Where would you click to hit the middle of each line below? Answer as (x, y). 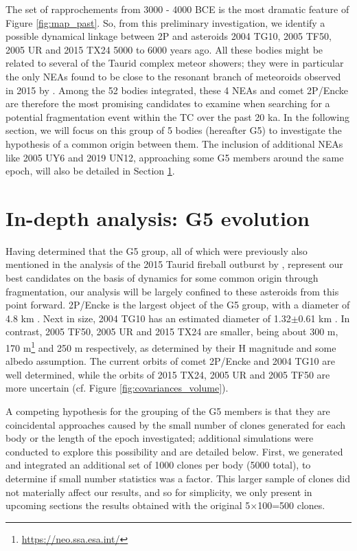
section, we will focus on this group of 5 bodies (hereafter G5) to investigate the (174, 130)
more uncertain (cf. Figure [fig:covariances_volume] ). (117, 388)
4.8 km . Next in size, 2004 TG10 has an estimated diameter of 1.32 (148, 318)
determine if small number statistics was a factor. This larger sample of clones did (178, 478)
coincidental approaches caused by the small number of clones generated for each (176, 424)
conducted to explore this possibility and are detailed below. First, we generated (174, 451)
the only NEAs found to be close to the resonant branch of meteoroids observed (173, 76)
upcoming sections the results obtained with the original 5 (128, 505)
